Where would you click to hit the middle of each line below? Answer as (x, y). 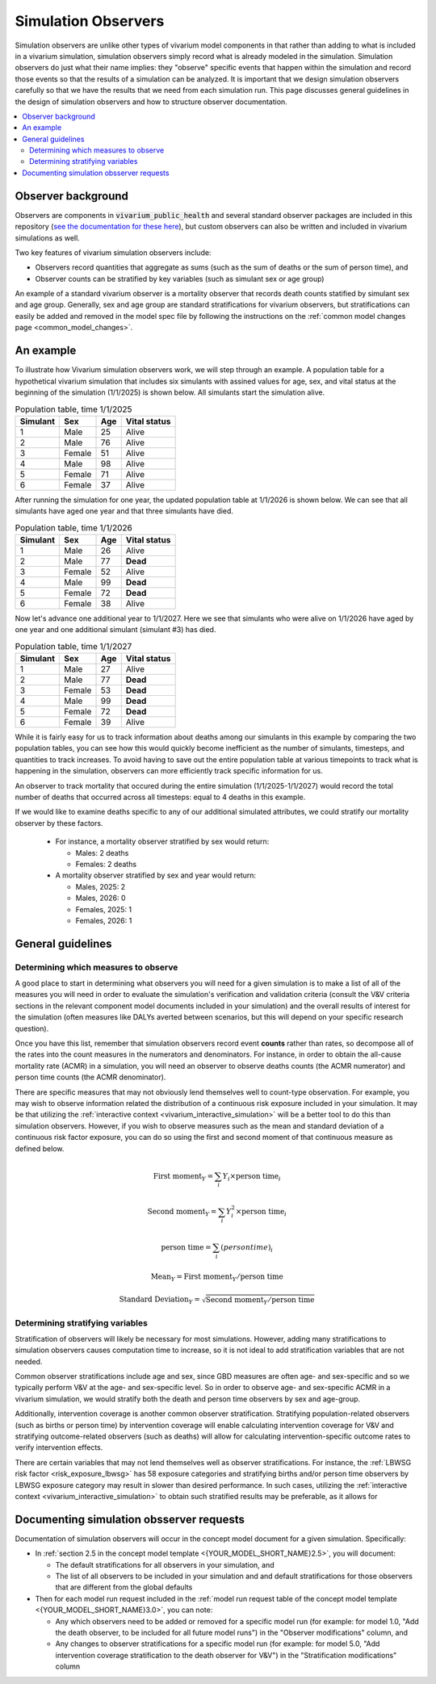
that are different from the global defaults (124, 1587)
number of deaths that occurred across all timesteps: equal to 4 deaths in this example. (160, 797)
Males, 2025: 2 (101, 886)
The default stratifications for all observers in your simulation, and (165, 1565)
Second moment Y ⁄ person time (260, 1301)
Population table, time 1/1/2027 (73, 646)
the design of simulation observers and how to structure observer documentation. (151, 102)
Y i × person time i (252, 1177)
